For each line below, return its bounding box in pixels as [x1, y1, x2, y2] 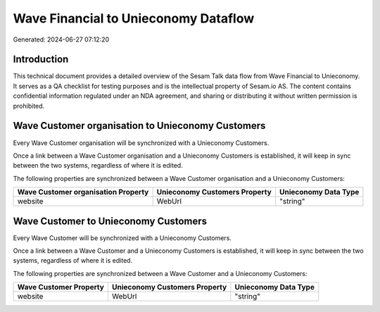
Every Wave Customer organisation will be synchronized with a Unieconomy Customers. [13, 138, 270, 147]
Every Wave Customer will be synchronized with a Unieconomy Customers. [13, 233, 232, 242]
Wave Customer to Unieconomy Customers [13, 215, 208, 227]
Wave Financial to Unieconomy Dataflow [13, 11, 255, 26]
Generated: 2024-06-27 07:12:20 [13, 35, 110, 44]
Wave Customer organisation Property [17, 187, 149, 197]
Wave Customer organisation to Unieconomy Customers [13, 120, 266, 132]
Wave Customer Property [17, 282, 105, 292]
